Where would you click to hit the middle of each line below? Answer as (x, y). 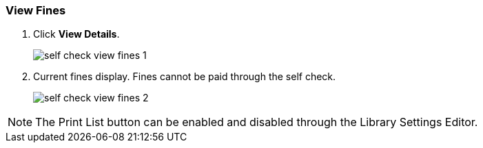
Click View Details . (76, 34)
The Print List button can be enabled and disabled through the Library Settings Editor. (257, 122)
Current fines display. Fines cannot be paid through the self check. (185, 77)
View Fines (36, 10)
